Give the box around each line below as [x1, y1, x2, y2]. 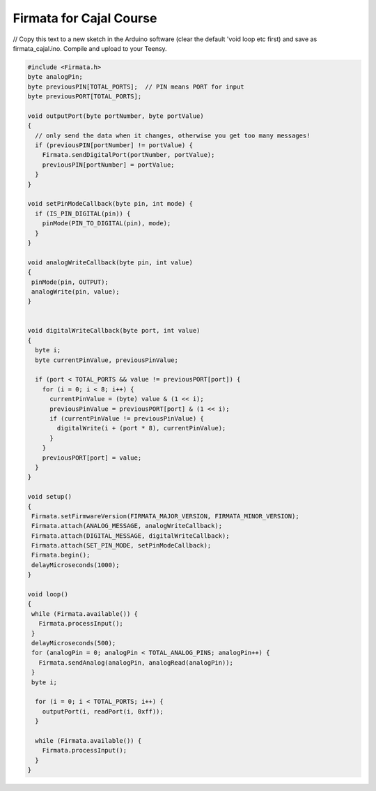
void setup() [27, 492, 72, 501]
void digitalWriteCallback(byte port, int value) [27, 326, 201, 335]
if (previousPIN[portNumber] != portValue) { [35, 142, 193, 149]
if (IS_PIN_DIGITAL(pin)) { [35, 209, 131, 218]
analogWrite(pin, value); [31, 287, 120, 296]
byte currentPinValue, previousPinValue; [35, 356, 179, 364]
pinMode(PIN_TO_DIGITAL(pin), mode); [42, 220, 171, 227]
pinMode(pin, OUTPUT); [31, 278, 109, 286]
